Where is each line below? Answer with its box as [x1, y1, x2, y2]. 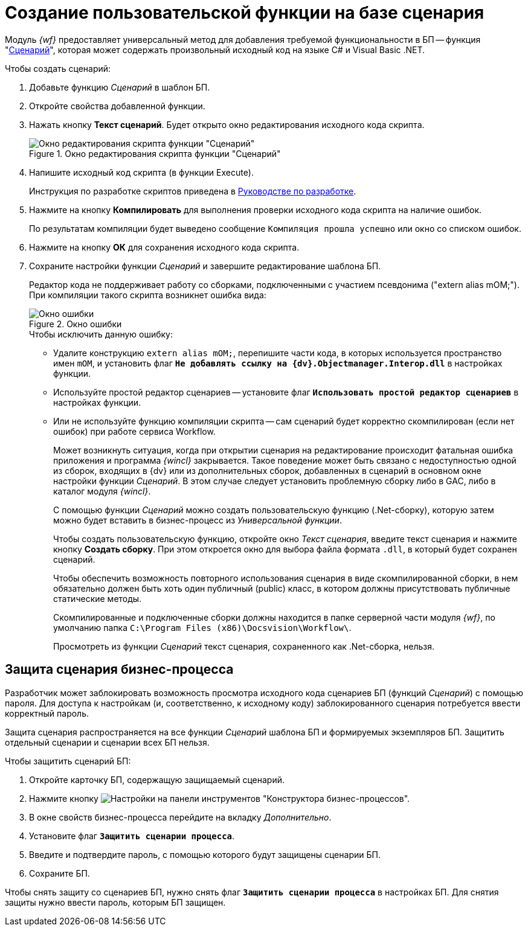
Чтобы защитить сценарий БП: [5, 755, 131, 766]
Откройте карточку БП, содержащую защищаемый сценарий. [29, 774, 285, 785]
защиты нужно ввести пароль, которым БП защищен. [5, 897, 226, 907]
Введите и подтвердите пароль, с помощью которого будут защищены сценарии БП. [29, 849, 381, 860]
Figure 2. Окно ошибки [29, 318, 122, 329]
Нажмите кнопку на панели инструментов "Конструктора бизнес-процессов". [29, 793, 410, 804]
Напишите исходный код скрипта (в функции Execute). [29, 167, 254, 178]
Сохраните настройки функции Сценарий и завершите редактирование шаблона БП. [29, 260, 381, 271]
